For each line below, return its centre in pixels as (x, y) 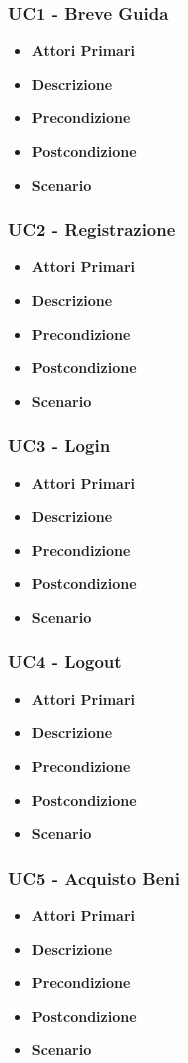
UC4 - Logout (65, 661)
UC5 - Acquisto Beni (94, 877)
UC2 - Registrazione (92, 229)
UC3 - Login (59, 445)
